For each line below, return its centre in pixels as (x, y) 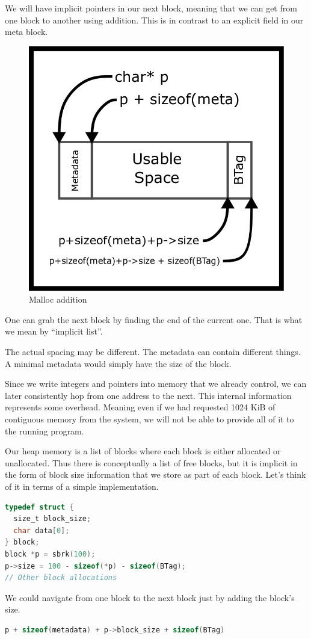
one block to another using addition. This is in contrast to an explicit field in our (154, 20)
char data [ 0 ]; (42, 530)
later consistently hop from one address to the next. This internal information (148, 395)
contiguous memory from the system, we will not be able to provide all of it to (149, 419)
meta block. (26, 32)
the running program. (45, 431)
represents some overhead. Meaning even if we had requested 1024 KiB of (140, 407)
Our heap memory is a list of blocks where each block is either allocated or (143, 451)
